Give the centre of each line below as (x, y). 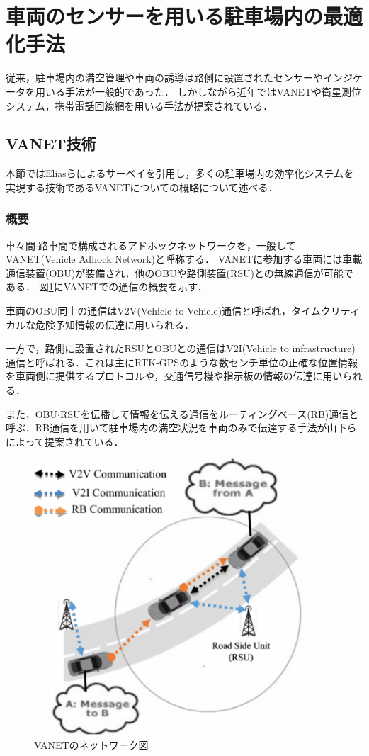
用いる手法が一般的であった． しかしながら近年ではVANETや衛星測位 (198, 91)
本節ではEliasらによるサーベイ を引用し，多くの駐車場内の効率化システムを (180, 173)
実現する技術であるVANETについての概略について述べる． (142, 187)
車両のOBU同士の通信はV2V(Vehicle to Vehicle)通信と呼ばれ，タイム (163, 311)
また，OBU (32, 413)
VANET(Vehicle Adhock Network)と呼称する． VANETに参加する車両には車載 (184, 259)
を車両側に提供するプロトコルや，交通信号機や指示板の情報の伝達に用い (174, 376)
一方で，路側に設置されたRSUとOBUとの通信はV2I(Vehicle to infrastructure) (181, 348)
